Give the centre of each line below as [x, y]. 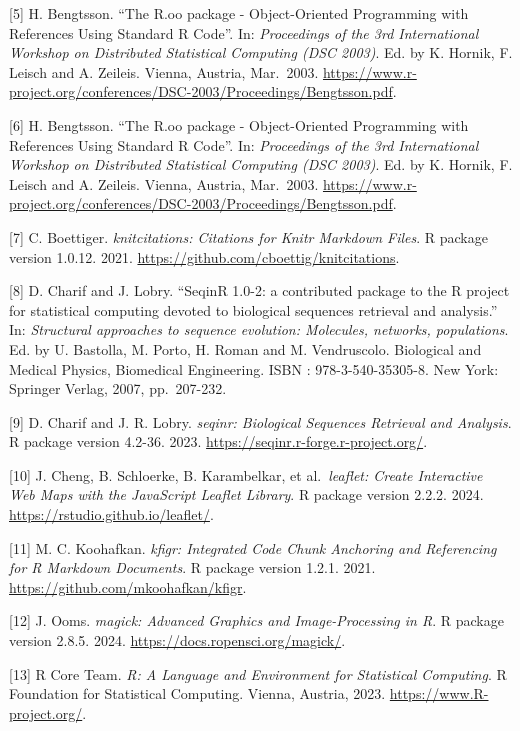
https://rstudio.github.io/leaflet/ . [111, 514]
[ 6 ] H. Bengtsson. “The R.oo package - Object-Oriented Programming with [239, 124]
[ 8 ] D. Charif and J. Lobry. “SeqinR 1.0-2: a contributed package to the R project [259, 290]
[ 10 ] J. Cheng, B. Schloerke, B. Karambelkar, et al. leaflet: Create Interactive [246, 474]
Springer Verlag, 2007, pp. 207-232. [118, 388]
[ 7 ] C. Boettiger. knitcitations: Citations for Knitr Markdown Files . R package [248, 236]
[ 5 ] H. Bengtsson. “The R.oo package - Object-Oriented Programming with [239, 13]
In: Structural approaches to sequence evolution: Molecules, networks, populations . [259, 329]
